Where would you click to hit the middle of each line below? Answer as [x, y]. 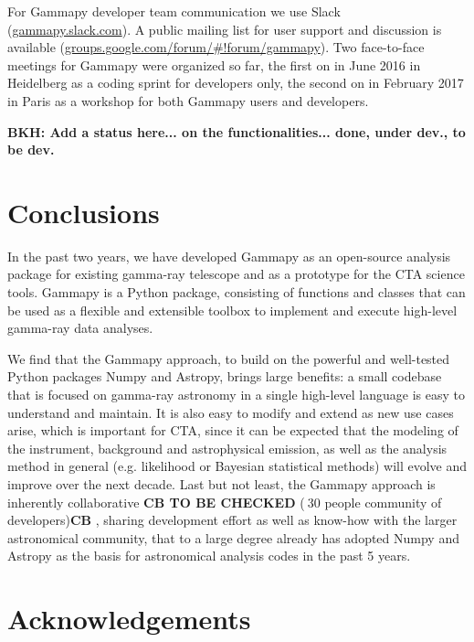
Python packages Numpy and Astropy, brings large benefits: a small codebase [225, 376]
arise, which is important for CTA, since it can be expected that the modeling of [233, 430]
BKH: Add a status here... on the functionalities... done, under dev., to [237, 131]
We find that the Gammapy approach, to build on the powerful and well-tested [229, 358]
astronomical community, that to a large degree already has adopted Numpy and [233, 537]
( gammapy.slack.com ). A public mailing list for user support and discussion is [225, 29]
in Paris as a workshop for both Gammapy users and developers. [188, 100]
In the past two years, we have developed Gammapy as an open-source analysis [229, 256]
